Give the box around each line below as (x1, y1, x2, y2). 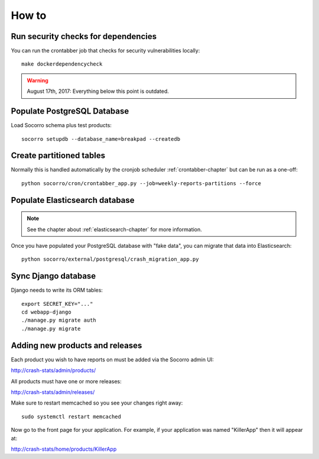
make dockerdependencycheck (21, 61, 103, 67)
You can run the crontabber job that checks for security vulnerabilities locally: (11, 47, 200, 54)
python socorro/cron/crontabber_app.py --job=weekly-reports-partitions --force (21, 180, 262, 186)
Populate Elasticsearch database (11, 195, 135, 205)
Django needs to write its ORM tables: (11, 287, 103, 294)
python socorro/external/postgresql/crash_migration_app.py (21, 256, 199, 263)
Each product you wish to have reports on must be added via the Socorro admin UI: (11, 355, 214, 363)
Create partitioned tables (11, 151, 106, 161)
